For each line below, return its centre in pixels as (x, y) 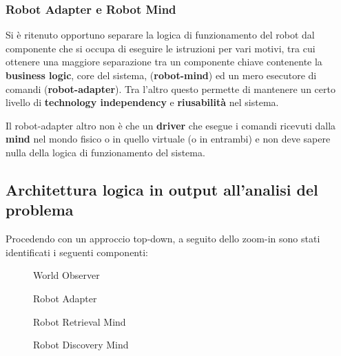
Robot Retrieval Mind (80, 321)
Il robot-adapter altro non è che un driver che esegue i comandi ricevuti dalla (171, 125)
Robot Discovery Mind (81, 345)
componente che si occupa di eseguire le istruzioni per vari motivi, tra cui (161, 48)
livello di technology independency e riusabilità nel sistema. (142, 102)
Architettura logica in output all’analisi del (162, 189)
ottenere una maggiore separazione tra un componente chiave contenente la (164, 62)
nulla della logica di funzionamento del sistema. (105, 152)
